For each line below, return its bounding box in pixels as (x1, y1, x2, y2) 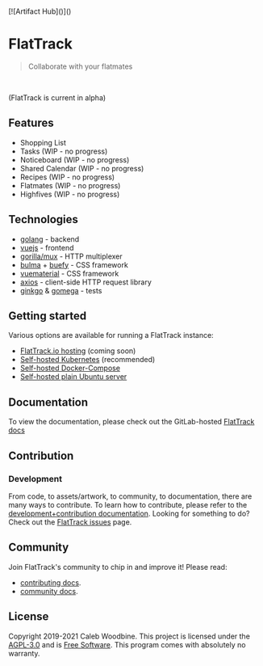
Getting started (8, 309, 87, 322)
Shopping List (19, 137, 67, 147)
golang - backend (19, 234, 80, 244)
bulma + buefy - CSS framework (19, 259, 129, 269)
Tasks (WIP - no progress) (19, 146, 108, 156)
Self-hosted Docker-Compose (19, 363, 121, 373)
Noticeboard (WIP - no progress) (19, 154, 130, 164)
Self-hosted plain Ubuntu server (19, 372, 127, 381)
